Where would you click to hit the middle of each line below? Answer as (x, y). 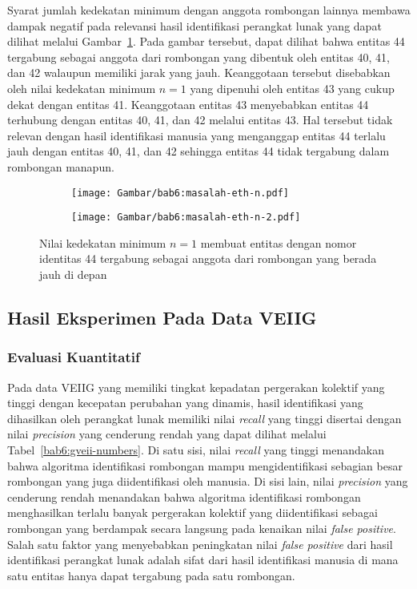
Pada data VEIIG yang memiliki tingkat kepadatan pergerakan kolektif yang (196, 387)
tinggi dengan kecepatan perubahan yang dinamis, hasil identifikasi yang (185, 403)
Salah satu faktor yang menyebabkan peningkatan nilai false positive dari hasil (200, 544)
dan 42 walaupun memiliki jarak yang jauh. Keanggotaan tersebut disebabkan (199, 73)
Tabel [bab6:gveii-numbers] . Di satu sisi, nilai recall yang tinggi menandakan (196, 450)
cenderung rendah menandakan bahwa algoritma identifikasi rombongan (184, 496)
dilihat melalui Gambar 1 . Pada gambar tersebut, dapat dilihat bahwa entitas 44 (206, 41)
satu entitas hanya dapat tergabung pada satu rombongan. (151, 575)
